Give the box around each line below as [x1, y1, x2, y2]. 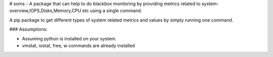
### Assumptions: [9, 26, 48, 32]
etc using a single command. [82, 8, 143, 14]
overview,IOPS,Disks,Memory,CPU [9, 8, 81, 14]
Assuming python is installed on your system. [22, 35, 117, 41]
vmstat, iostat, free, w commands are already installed [22, 42, 135, 48]
